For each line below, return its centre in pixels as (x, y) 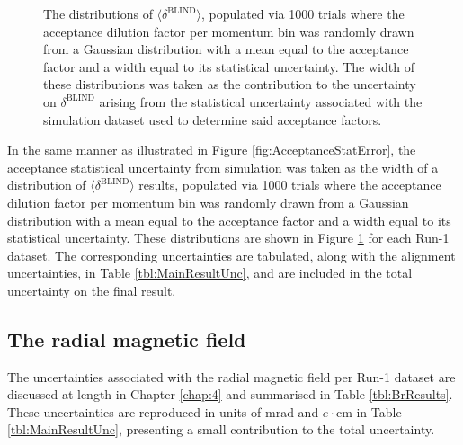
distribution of (47, 185)
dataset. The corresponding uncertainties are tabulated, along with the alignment (231, 255)
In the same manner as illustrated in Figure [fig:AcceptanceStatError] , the (212, 150)
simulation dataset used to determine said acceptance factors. (213, 119)
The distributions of (98, 13)
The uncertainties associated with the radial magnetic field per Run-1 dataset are (231, 376)
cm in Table (369, 411)
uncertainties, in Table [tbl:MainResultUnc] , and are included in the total (210, 273)
